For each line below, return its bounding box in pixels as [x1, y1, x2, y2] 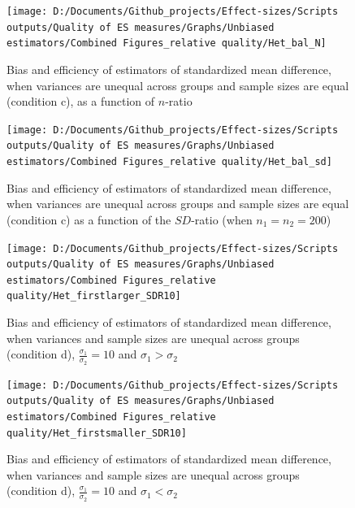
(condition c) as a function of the [6, 211, 171, 228]
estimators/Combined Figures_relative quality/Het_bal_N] [6, 37, 327, 50]
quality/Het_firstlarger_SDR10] [6, 290, 181, 302]
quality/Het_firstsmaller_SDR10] [6, 427, 187, 439]
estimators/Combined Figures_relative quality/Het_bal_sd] [6, 156, 332, 168]
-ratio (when [191, 211, 253, 228]
